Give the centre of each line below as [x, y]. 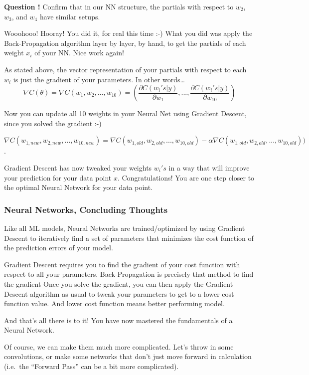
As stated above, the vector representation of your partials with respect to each [125, 69]
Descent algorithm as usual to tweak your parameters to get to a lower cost [119, 293]
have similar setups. [70, 16]
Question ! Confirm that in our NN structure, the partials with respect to [119, 6]
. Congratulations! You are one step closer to [186, 177]
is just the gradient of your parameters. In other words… [99, 79]
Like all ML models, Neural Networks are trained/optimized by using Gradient [125, 228]
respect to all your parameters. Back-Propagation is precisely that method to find [129, 274]
